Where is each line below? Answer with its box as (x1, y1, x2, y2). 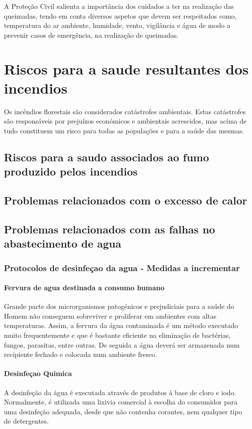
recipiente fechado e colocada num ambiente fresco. (4, 349, 157, 359)
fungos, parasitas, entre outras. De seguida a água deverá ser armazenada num (4, 339, 240, 350)
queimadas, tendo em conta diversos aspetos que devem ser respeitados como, (4, 10, 237, 21)
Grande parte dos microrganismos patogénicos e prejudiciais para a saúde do (4, 301, 234, 311)
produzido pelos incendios (4, 164, 138, 179)
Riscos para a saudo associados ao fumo (4, 149, 209, 164)
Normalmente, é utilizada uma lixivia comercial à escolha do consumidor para (4, 397, 238, 407)
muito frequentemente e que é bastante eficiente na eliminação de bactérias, (4, 330, 231, 340)
